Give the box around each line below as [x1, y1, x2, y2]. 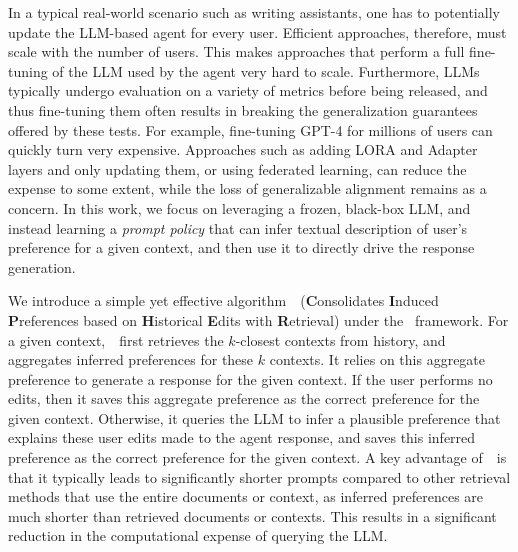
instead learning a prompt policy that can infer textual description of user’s [8, 217, 468, 238]
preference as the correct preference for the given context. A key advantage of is [8, 447, 507, 468]
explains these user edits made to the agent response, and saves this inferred [8, 427, 476, 448]
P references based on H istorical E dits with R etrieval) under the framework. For [8, 309, 509, 330]
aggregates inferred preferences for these [8, 349, 254, 370]
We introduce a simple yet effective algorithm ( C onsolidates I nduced [8, 290, 439, 311]
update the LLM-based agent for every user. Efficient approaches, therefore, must [8, 21, 507, 42]
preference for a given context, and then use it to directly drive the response [8, 237, 475, 258]
